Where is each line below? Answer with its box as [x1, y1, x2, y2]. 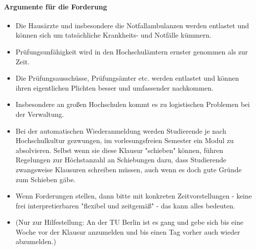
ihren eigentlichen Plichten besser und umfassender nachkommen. [15, 82, 213, 93]
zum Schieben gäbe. [15, 174, 76, 184]
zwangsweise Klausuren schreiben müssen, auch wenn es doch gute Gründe [15, 164, 242, 174]
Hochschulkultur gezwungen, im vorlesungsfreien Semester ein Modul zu [15, 135, 234, 146]
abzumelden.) [15, 236, 56, 247]
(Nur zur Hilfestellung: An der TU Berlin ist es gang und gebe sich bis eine [15, 217, 244, 227]
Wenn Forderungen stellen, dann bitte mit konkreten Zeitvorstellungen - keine [15, 191, 252, 201]
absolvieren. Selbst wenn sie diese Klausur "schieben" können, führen [15, 145, 223, 155]
